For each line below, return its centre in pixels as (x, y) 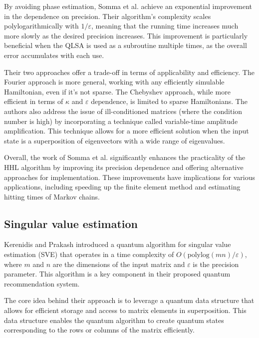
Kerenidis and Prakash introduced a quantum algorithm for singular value (118, 244)
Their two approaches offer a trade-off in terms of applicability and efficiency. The (129, 72)
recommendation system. (42, 283)
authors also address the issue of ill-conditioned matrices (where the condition (123, 111)
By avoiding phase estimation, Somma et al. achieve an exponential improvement (128, 6)
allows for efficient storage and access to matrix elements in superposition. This (125, 310)
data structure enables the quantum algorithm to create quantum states (114, 320)
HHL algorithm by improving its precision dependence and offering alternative (124, 167)
